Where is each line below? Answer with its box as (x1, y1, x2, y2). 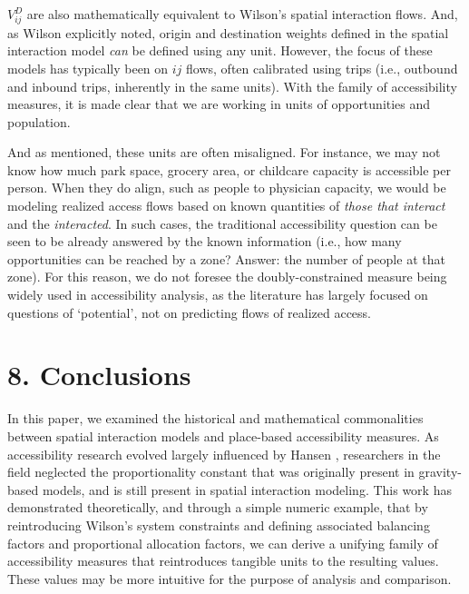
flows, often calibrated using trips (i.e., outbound (186, 58, 458, 77)
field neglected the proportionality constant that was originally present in (7, 462, 415, 481)
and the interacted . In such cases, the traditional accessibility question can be (7, 213, 437, 233)
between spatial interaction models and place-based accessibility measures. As (7, 426, 439, 445)
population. (7, 112, 71, 131)
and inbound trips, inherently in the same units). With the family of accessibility (7, 76, 457, 95)
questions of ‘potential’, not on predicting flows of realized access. (7, 302, 372, 322)
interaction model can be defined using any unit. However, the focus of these (7, 41, 433, 60)
